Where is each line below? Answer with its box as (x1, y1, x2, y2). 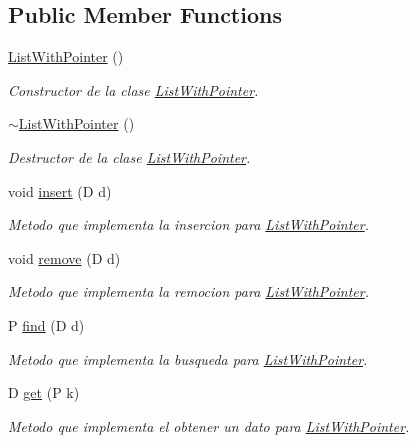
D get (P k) (8, 382, 80, 403)
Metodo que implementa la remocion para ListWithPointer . (8, 281, 369, 302)
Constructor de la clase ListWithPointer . (8, 79, 259, 100)
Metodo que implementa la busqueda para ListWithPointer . (8, 348, 368, 369)
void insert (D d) (8, 180, 112, 201)
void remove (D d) (8, 247, 121, 268)
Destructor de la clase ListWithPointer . (8, 146, 251, 167)
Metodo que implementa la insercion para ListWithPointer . (8, 214, 369, 235)
